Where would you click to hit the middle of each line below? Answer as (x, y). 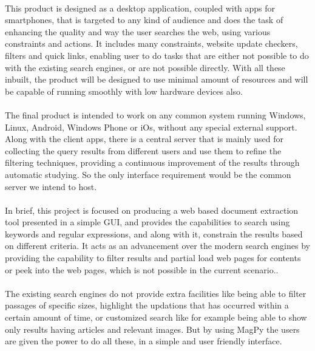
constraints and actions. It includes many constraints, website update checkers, (151, 43)
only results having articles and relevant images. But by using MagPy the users (152, 329)
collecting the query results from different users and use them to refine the (143, 150)
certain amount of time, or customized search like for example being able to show (156, 317)
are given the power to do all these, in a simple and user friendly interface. (144, 341)
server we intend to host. (51, 186)
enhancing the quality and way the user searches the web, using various (138, 31)
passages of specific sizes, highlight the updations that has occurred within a (147, 305)
